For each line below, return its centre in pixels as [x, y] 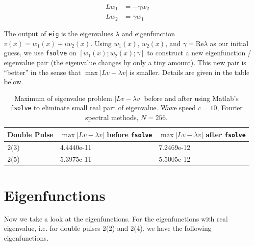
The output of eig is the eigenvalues [59, 34]
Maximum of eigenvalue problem [63, 98]
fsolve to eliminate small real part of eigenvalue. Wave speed [103, 108]
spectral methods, [112, 117]
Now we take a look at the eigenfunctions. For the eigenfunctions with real [116, 218]
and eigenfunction [148, 34]
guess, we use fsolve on [40, 53]
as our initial [229, 43]
